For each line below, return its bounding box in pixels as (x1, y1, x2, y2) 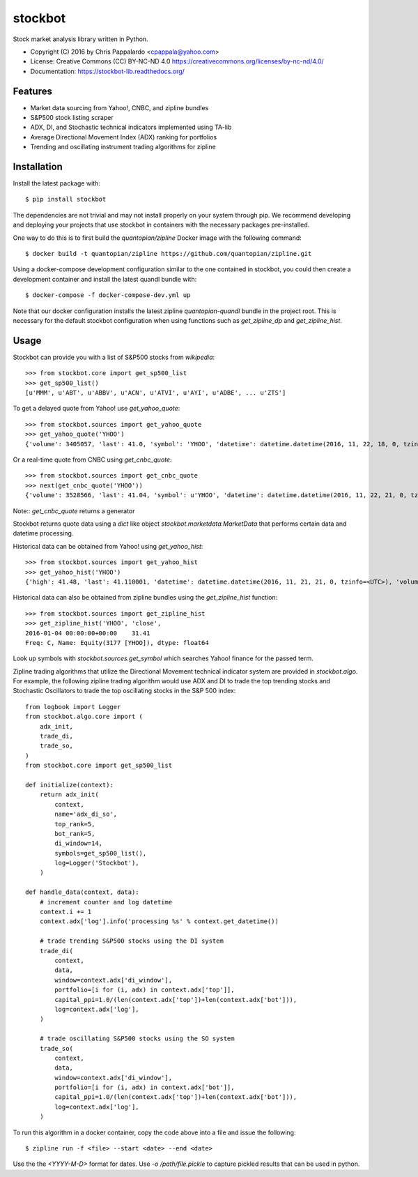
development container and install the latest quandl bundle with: (13, 275, 197, 283)
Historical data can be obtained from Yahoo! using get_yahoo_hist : (13, 542, 203, 550)
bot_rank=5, (54, 830, 95, 837)
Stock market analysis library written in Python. (13, 35, 149, 43)
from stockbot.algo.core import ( (25, 713, 143, 721)
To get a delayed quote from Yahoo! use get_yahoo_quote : (13, 404, 180, 413)
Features (13, 85, 52, 97)
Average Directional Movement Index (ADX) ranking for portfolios (30, 132, 217, 141)
